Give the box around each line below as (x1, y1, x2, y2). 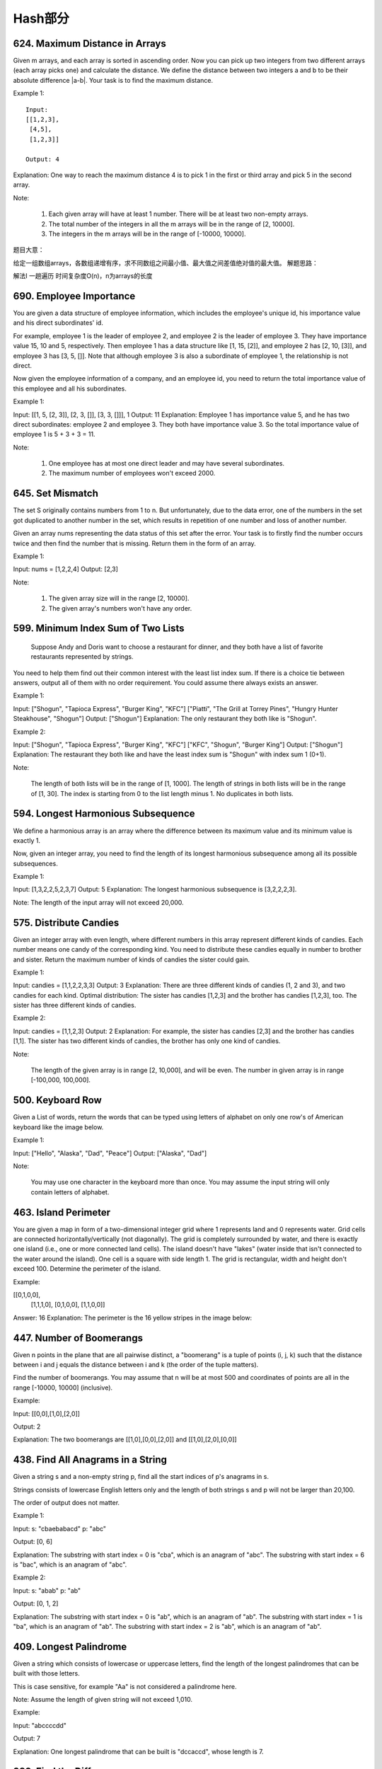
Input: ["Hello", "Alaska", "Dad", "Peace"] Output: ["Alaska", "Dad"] (13, 1148, 207, 1157)
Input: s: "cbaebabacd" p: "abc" (13, 1524, 106, 1533)
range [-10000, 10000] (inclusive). (13, 1383, 113, 1392)
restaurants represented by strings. (30, 652, 134, 661)
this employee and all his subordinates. (13, 384, 127, 393)
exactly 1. (13, 836, 40, 845)
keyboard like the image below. (13, 1122, 104, 1131)
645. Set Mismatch (13, 488, 98, 500)
